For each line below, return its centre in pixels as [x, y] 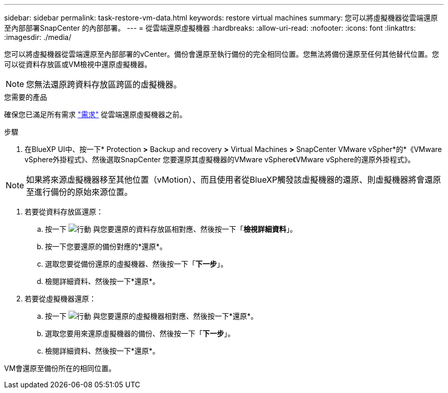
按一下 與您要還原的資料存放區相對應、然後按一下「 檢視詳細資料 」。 [171, 229]
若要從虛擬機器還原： [60, 299]
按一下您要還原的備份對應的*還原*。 [106, 246]
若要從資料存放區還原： [64, 212]
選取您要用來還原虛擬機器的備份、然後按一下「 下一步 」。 [140, 333]
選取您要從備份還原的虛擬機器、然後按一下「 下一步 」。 [136, 264]
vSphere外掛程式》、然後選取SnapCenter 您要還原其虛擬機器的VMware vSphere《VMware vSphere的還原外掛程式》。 [220, 159]
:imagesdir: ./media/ [38, 37]
